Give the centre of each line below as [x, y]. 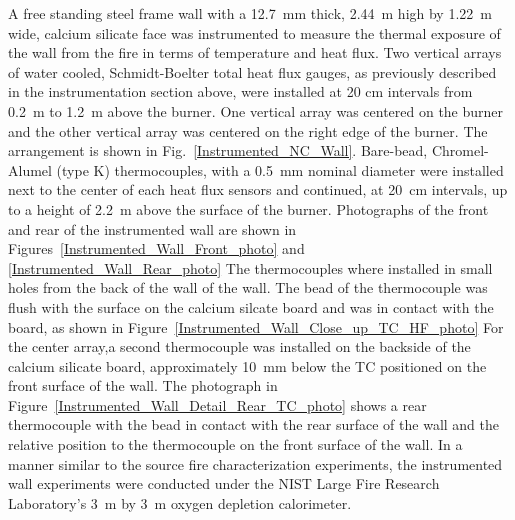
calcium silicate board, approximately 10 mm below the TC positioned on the [247, 365]
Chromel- [460, 150]
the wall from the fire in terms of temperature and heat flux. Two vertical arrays [255, 52]
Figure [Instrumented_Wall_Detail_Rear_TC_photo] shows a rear [217, 404]
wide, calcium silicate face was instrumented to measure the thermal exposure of [254, 32]
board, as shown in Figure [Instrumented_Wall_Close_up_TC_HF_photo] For [256, 326]
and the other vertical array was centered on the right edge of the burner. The [248, 130]
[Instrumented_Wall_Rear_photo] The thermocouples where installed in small [250, 267]
